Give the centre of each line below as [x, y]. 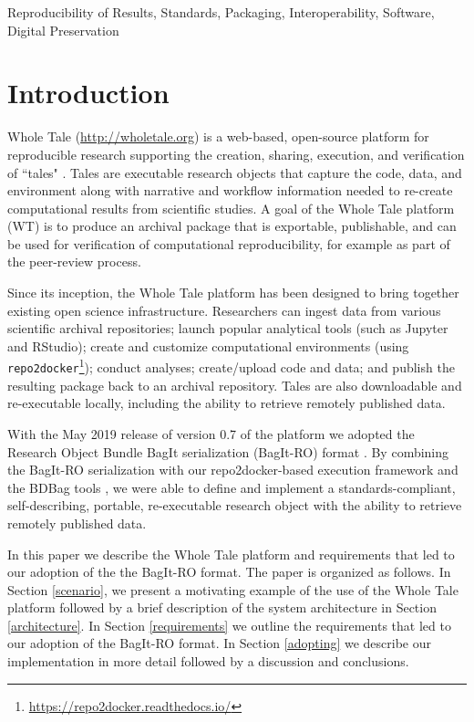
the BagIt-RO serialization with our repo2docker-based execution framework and [233, 470]
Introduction [88, 93]
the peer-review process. [74, 262]
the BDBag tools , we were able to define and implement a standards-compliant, [232, 487]
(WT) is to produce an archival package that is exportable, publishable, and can [232, 226]
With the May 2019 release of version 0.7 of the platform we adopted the [211, 433]
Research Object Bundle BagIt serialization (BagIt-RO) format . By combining [228, 451]
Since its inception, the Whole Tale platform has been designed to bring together [233, 293]
